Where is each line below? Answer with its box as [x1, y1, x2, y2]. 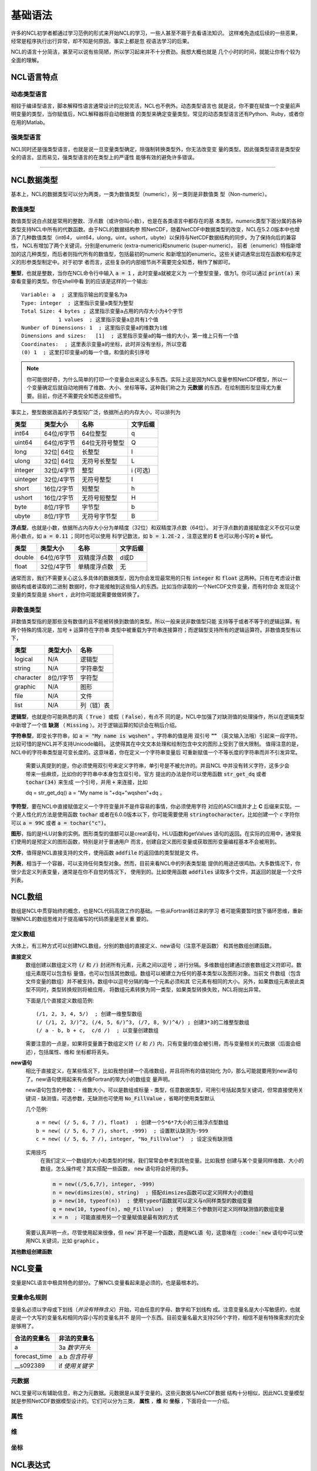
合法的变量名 [14, 1334, 50, 1342]
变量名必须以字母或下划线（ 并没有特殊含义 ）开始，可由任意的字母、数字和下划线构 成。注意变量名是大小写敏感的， [11, 1306, 290, 1313]
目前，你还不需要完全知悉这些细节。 [36, 392, 124, 400]
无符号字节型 [81, 512, 117, 521]
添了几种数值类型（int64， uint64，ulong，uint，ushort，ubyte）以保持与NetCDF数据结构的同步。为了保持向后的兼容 [11, 234, 296, 241]
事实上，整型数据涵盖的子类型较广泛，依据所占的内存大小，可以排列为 [11, 409, 181, 416]
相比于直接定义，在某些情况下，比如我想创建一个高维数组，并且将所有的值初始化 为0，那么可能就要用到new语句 [25, 1067, 298, 1074]
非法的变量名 [59, 1334, 95, 1342]
